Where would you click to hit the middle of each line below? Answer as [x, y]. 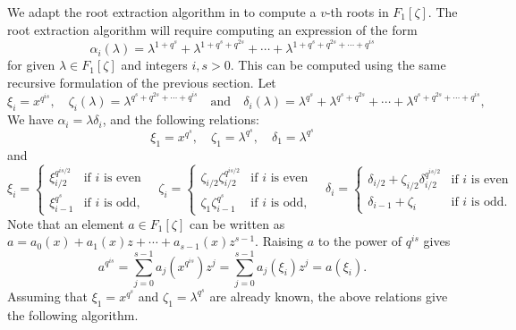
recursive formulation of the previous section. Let [142, 82]
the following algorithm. [73, 314]
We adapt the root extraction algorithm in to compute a [162, 12]
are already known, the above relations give [329, 296]
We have [30, 119]
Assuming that [47, 296]
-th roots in [357, 12]
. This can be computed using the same [338, 65]
